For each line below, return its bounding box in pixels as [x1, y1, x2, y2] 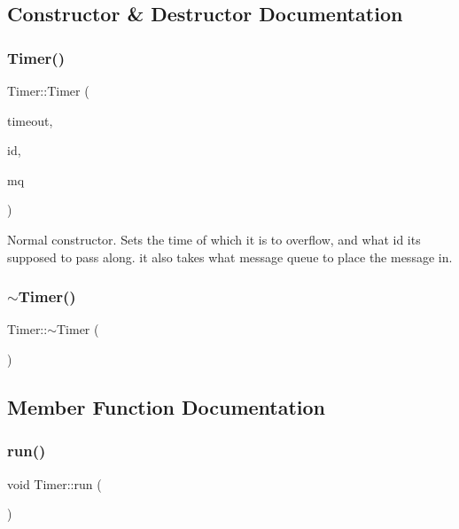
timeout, [7, 111, 53, 129]
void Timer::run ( [7, 474, 102, 493]
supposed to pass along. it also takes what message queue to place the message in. [7, 247, 453, 266]
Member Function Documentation [7, 393, 326, 420]
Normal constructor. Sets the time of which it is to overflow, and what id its [7, 229, 421, 248]
